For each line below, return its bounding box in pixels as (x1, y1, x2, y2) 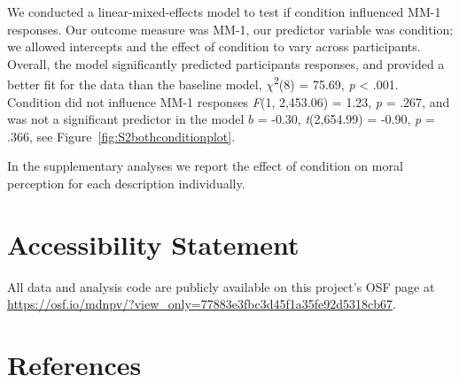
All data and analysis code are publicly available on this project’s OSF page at (7, 277, 435, 295)
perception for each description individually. (7, 174, 245, 192)
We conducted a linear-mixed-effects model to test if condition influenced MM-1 (7, 3, 441, 20)
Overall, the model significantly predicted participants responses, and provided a (7, 54, 445, 73)
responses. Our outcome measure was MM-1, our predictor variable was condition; (7, 19, 454, 38)
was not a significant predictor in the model (7, 110, 245, 128)
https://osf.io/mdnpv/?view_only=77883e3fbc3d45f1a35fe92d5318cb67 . (7, 295, 396, 313)
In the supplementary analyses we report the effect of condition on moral (7, 157, 403, 175)
